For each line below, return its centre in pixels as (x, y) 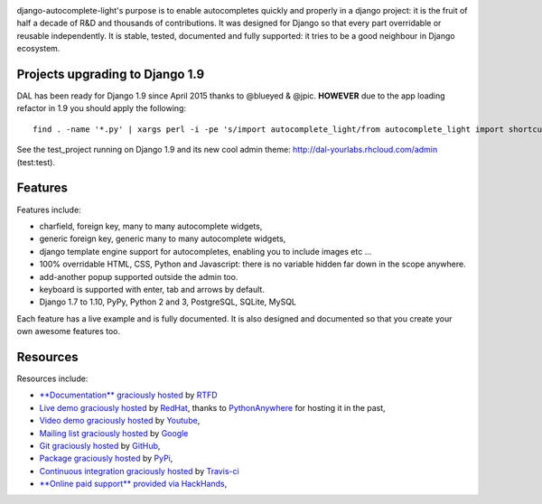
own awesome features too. (69, 331)
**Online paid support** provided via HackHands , (133, 484)
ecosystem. (38, 49)
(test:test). (36, 162)
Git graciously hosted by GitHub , (100, 445)
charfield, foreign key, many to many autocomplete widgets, (151, 226)
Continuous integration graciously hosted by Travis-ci (139, 471)
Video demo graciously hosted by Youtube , (120, 421)
